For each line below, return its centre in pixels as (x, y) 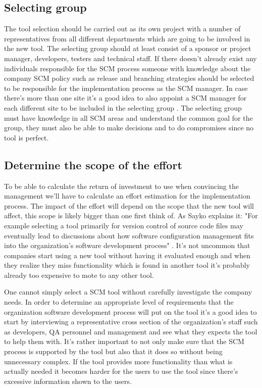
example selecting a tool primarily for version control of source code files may (124, 225)
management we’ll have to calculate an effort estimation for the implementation (127, 196)
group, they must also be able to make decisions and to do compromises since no (129, 128)
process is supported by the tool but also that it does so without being (113, 351)
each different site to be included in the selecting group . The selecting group (123, 107)
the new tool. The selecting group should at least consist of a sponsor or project (128, 48)
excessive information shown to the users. (68, 381)
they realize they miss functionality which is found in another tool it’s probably (127, 265)
